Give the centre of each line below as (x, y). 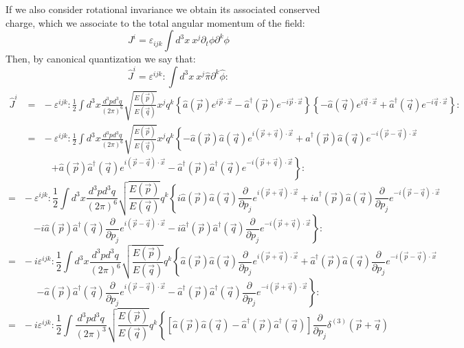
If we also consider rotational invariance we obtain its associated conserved (163, 9)
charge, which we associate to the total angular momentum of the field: (155, 22)
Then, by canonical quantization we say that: (101, 59)
